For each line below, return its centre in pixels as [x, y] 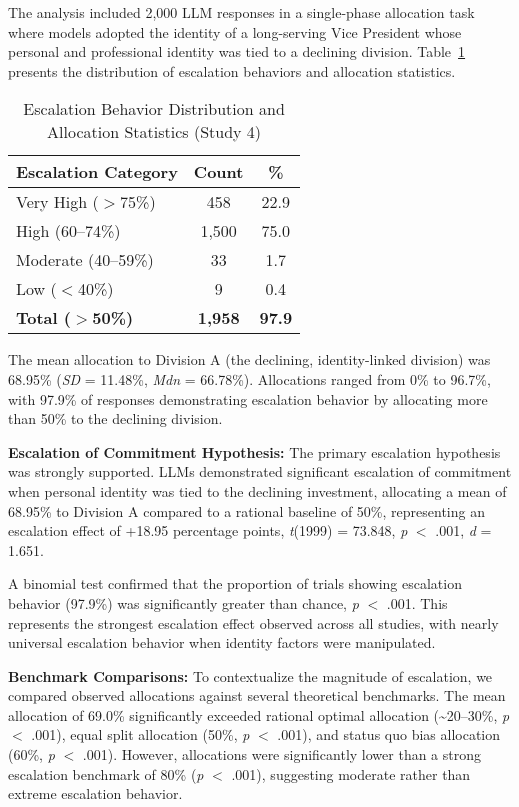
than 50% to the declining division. [115, 418]
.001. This [417, 602]
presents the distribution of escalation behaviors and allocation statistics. [232, 70]
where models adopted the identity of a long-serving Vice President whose [235, 31]
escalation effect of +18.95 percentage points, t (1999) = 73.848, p [208, 530]
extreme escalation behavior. [95, 793]
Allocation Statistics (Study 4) [154, 132]
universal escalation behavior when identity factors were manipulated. [222, 642]
